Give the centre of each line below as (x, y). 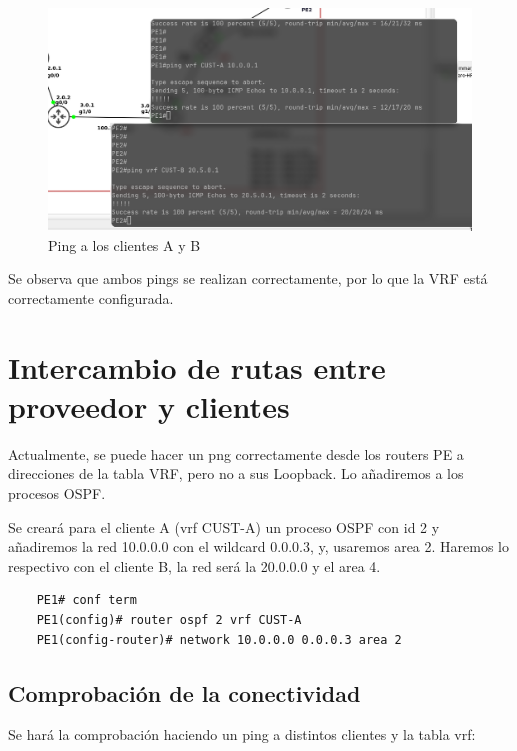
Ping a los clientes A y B (124, 244)
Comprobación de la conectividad (184, 692)
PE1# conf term (86, 600)
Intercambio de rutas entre (197, 366)
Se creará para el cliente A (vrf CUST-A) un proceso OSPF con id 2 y (224, 526)
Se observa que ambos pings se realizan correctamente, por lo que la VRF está (248, 278)
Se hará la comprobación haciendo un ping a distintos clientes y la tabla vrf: (242, 734)
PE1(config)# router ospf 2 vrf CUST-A (169, 620)
